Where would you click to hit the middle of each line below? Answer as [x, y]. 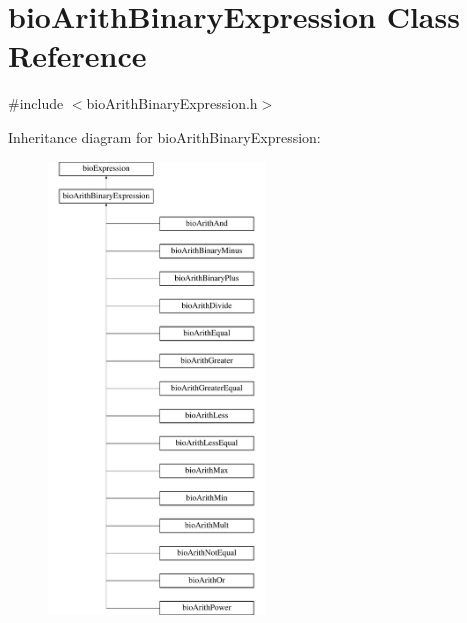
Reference [77, 55]
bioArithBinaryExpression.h [172, 103]
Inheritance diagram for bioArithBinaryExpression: [164, 136]
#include [36, 103]
